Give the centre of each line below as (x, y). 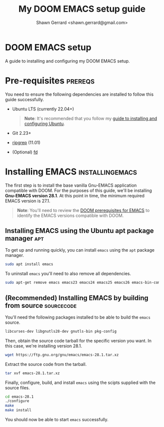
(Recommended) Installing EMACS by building (77, 298)
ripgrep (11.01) (26, 142)
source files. (18, 387)
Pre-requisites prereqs (50, 80)
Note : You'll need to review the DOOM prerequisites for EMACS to (83, 210)
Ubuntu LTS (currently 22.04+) (43, 109)
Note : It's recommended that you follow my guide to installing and (91, 118)
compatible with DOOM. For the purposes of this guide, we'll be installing (79, 190)
